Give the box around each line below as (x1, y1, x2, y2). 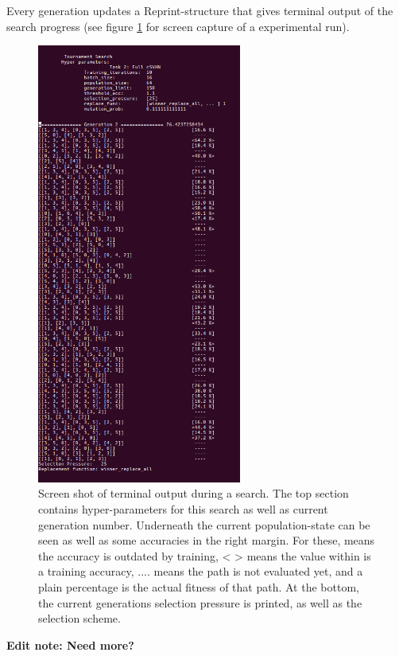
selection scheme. (38, 610, 121, 627)
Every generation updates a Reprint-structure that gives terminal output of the (6, 2, 393, 18)
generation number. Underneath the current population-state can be (38, 516, 370, 533)
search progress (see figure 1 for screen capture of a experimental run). (6, 18, 350, 34)
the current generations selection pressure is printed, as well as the (38, 594, 362, 611)
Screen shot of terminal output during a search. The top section (38, 485, 349, 502)
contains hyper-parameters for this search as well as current (38, 501, 328, 517)
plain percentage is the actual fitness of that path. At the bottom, (38, 579, 359, 595)
